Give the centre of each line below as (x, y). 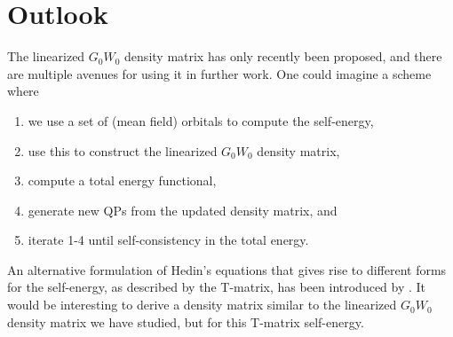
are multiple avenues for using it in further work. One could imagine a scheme (219, 73)
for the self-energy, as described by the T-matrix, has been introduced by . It (217, 287)
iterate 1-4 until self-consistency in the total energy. (168, 240)
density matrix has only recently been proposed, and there (283, 56)
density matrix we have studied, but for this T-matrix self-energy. (186, 321)
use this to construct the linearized (123, 150)
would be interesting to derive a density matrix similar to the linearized (202, 305)
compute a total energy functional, (122, 180)
